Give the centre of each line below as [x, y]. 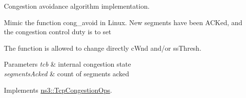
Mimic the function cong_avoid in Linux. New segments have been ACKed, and [123, 22]
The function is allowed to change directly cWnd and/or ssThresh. [103, 48]
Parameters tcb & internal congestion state [68, 64]
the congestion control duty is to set [58, 32]
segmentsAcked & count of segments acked [67, 73]
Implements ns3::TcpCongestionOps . [58, 90]
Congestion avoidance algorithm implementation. [77, 6]
